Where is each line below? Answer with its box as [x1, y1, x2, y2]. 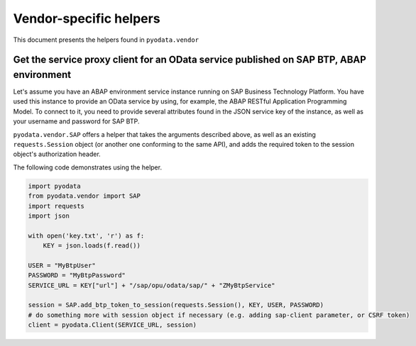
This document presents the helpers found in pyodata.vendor [13, 35, 199, 44]
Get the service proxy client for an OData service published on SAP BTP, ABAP [13, 54, 367, 66]
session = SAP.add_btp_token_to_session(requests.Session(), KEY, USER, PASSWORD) [28, 301, 324, 309]
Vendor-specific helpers [13, 11, 160, 26]
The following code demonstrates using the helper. [13, 163, 163, 172]
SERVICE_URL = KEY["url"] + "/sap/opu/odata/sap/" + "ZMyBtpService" [28, 281, 275, 289]
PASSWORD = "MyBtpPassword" [28, 272, 126, 279]
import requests [28, 202, 85, 210]
